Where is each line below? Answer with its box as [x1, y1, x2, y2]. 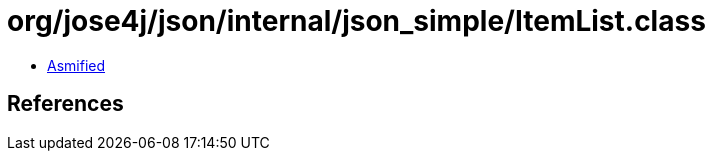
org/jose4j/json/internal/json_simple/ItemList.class [7, 4, 706, 38]
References [7, 91, 124, 117]
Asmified [47, 56, 106, 74]
